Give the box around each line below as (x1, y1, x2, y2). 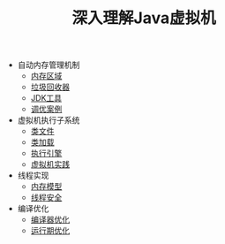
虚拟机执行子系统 (17, 115, 80, 126)
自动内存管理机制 (17, 59, 80, 71)
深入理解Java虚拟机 (71, 8, 216, 28)
